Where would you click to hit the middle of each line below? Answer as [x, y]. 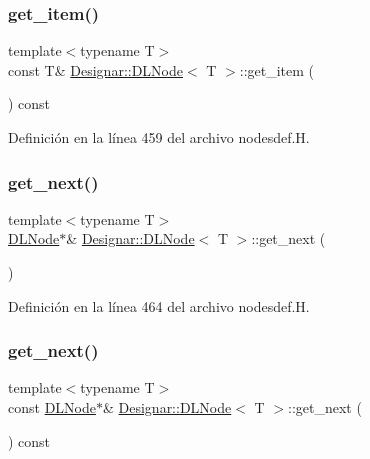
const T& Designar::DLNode [96, 69]
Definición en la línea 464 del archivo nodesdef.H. [159, 305]
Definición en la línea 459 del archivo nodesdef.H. [159, 137]
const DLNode [52, 407]
